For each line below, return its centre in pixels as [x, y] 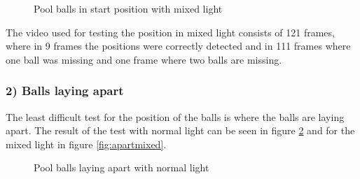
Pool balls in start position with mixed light [128, 8]
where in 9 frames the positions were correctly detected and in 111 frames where [178, 46]
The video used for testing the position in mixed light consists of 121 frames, [170, 32]
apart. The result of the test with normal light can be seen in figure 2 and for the [180, 130]
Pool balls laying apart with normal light [122, 167]
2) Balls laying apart [65, 91]
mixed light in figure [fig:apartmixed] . [86, 144]
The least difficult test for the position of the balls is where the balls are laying [175, 116]
